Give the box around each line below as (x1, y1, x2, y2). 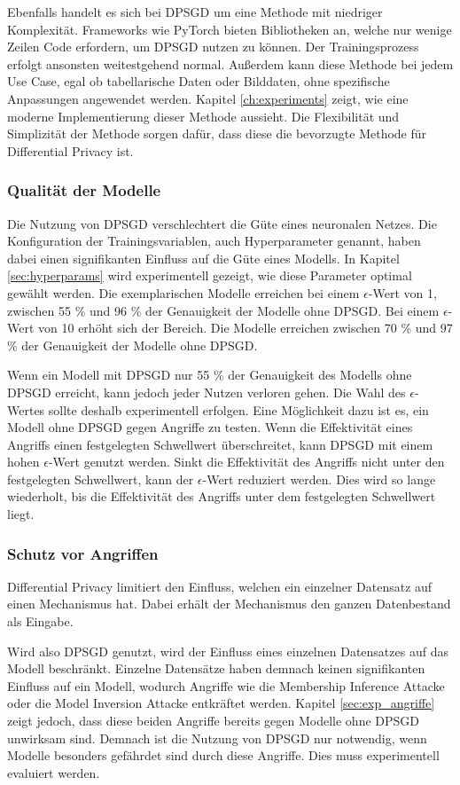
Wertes (7, 400, 45, 419)
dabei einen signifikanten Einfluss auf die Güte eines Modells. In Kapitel (7, 248, 400, 267)
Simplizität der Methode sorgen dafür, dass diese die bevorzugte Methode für (7, 124, 427, 143)
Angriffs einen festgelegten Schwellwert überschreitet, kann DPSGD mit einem (7, 435, 433, 453)
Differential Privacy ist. (7, 141, 134, 160)
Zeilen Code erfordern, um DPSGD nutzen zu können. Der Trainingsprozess (7, 37, 419, 56)
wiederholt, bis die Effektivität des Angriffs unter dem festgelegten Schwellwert (7, 487, 436, 506)
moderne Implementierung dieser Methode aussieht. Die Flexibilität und (7, 106, 400, 125)
